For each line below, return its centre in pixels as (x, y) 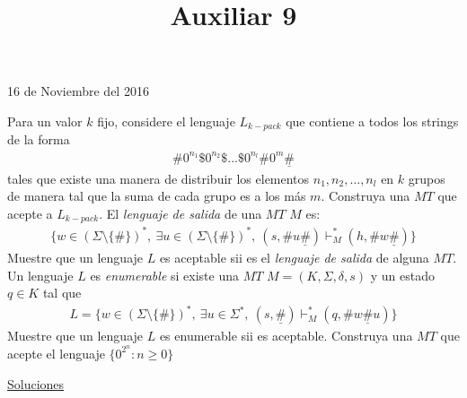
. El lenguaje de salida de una (181, 213)
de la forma (39, 139)
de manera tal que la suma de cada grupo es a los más (157, 196)
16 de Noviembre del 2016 (78, 91)
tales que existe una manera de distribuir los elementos (159, 178)
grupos (427, 178)
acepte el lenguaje (56, 353)
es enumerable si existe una (164, 275)
